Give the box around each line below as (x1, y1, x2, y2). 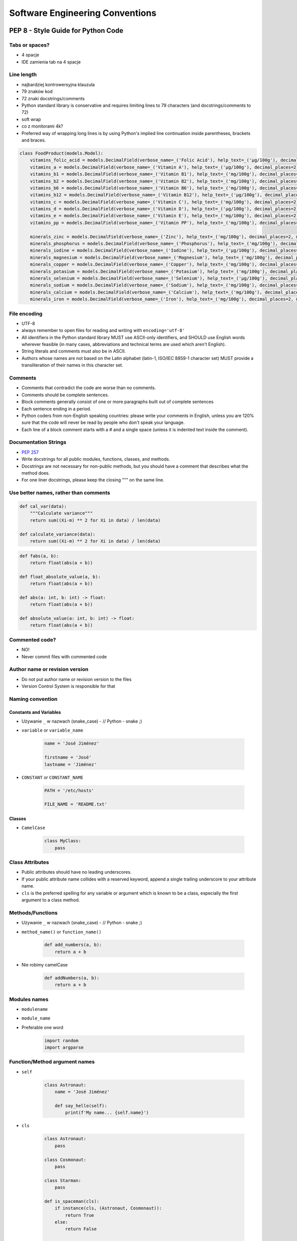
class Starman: (44, 1177, 81, 1183)
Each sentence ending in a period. (21, 406, 92, 412)
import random (44, 1037, 79, 1043)
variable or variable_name (21, 727, 84, 733)
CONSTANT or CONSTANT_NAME (21, 774, 84, 780)
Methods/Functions (9, 909, 58, 916)
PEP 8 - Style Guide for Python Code (9, 26, 124, 35)
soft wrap (21, 116, 42, 122)
